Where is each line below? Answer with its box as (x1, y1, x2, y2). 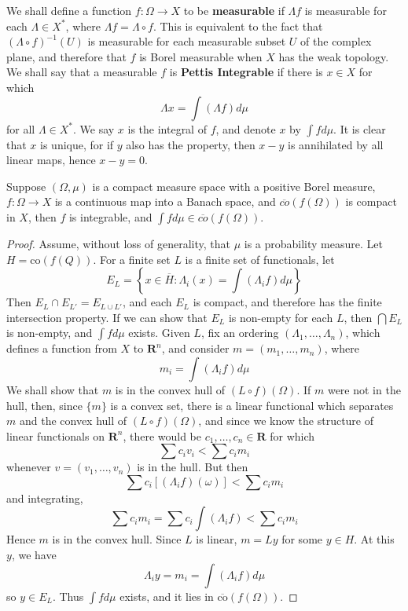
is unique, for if (40, 136, 114, 152)
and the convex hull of (19, 412, 127, 429)
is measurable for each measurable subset (87, 33, 286, 49)
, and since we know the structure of (198, 412, 374, 429)
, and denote (215, 120, 276, 137)
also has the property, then (126, 136, 255, 152)
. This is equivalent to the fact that (153, 17, 323, 34)
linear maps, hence (6, 152, 96, 168)
